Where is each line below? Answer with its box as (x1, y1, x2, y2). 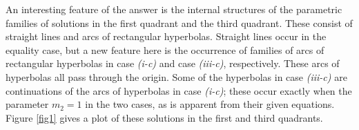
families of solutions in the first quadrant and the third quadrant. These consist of (6, 15, 353, 30)
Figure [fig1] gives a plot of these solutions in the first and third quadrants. (6, 110, 323, 124)
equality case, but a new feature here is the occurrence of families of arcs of (6, 42, 324, 57)
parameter (6, 97, 49, 111)
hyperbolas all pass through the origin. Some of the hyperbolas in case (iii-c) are (6, 69, 347, 84)
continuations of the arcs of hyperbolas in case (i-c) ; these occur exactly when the (6, 83, 352, 98)
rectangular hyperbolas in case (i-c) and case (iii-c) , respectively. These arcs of (6, 56, 340, 71)
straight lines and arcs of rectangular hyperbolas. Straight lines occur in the (6, 29, 327, 44)
